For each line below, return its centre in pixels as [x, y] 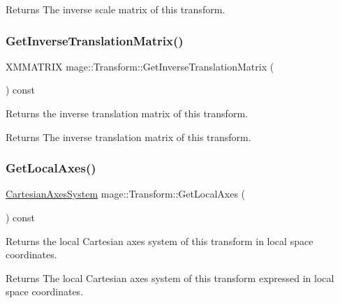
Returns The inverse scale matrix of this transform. [116, 9]
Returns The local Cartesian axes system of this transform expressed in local [170, 278]
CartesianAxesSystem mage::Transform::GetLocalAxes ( [126, 194]
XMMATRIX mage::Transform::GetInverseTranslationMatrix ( [140, 66]
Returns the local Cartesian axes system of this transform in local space [160, 241]
